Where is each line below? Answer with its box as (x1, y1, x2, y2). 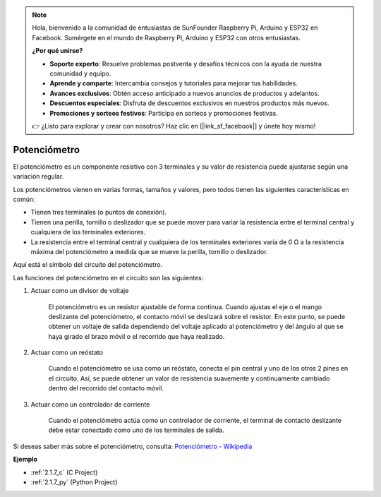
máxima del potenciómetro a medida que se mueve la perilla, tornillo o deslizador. (30, 247, 268, 256)
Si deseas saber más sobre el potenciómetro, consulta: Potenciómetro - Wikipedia (13, 442, 253, 450)
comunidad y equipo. (49, 69, 111, 78)
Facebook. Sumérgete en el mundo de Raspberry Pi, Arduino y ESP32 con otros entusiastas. (32, 33, 301, 42)
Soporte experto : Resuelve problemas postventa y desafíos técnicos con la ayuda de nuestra (49, 59, 322, 68)
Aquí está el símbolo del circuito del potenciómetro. (13, 261, 163, 269)
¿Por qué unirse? (32, 47, 83, 55)
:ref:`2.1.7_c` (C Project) (30, 468, 98, 477)
